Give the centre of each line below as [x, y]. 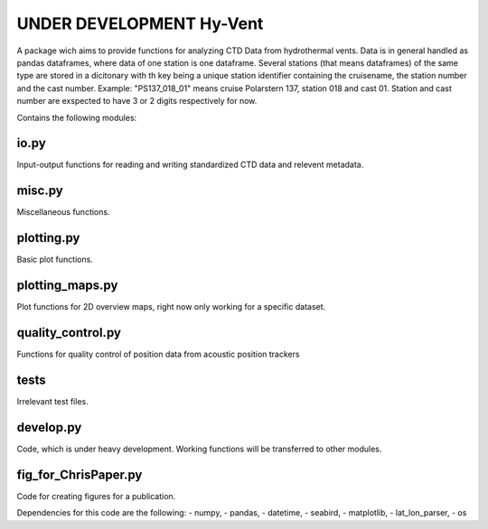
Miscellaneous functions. [63, 212]
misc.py [40, 191]
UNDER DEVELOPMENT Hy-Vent [140, 23]
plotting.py [48, 238]
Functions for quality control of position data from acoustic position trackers [158, 354]
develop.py [49, 427]
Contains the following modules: [77, 117]
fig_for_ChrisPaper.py [80, 474]
